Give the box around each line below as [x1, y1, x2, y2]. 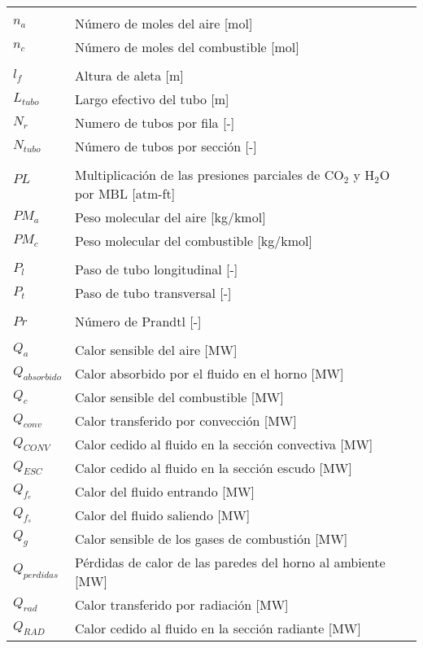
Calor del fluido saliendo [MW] [74, 506, 251, 524]
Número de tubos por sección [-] [74, 137, 257, 155]
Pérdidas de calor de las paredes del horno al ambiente [74, 553, 386, 571]
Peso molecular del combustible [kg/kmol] [74, 231, 312, 250]
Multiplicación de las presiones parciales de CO [74, 165, 344, 184]
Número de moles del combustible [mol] [74, 37, 299, 56]
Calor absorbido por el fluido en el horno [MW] [74, 364, 344, 383]
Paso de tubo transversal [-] [74, 283, 232, 302]
